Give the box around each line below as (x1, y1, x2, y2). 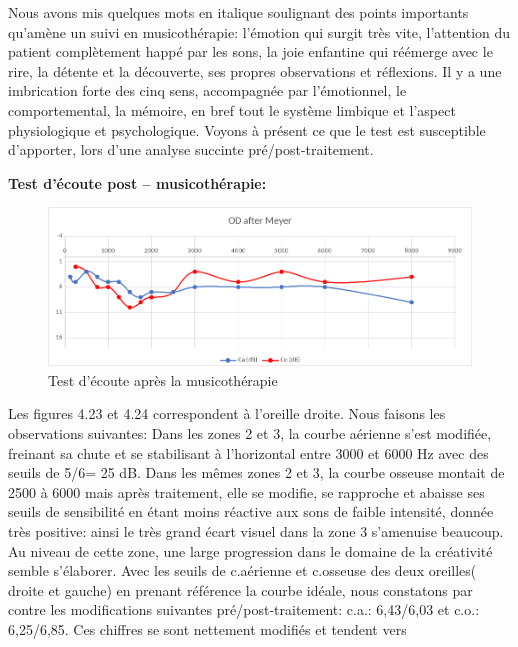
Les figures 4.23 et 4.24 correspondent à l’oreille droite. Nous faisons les (8, 403, 446, 424)
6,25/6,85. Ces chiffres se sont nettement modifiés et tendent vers (8, 618, 407, 639)
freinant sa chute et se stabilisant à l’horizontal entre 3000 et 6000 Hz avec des (8, 442, 489, 463)
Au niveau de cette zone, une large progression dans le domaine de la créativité (8, 540, 493, 561)
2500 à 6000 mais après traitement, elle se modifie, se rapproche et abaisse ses (8, 481, 485, 502)
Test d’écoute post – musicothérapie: (8, 172, 267, 193)
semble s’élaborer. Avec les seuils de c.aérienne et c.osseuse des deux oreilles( (8, 560, 477, 581)
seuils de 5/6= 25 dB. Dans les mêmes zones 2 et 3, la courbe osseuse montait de (8, 462, 505, 483)
